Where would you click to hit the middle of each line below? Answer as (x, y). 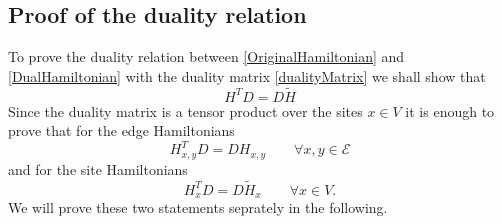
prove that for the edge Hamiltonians (121, 130)
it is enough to (450, 110)
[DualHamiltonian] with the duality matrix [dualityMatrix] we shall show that (247, 75)
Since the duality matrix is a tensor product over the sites (185, 110)
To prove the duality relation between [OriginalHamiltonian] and (206, 56)
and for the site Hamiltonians (98, 168)
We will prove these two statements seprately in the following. (198, 207)
